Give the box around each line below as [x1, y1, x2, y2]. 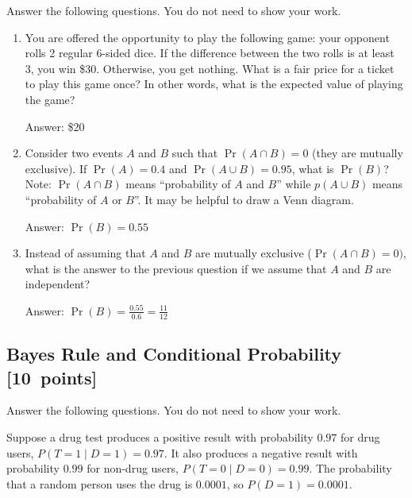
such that [171, 145, 218, 161]
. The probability [309, 460, 392, 477]
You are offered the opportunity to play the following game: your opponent [25, 29, 390, 45]
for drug [340, 428, 380, 445]
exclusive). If [25, 160, 87, 176]
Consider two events [25, 145, 123, 161]
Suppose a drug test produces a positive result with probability [6, 428, 314, 445]
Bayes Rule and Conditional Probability [6, 342, 342, 366]
